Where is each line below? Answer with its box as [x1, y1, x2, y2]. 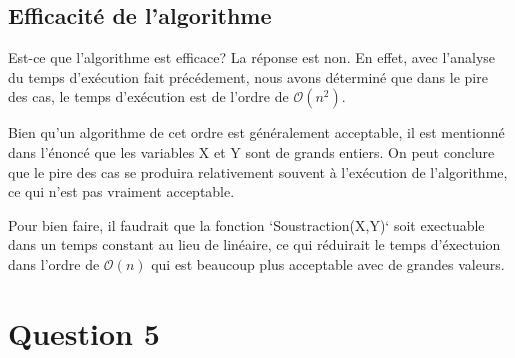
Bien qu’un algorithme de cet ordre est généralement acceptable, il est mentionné [8, 122, 505, 143]
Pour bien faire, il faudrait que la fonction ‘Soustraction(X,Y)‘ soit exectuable [8, 214, 485, 235]
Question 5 [8, 312, 160, 353]
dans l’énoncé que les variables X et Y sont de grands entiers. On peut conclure [8, 141, 495, 162]
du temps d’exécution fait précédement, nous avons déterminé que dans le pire [8, 66, 488, 87]
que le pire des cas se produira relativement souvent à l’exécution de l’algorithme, [8, 161, 508, 182]
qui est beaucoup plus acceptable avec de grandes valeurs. [151, 253, 505, 274]
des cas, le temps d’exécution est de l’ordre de [8, 86, 289, 107]
